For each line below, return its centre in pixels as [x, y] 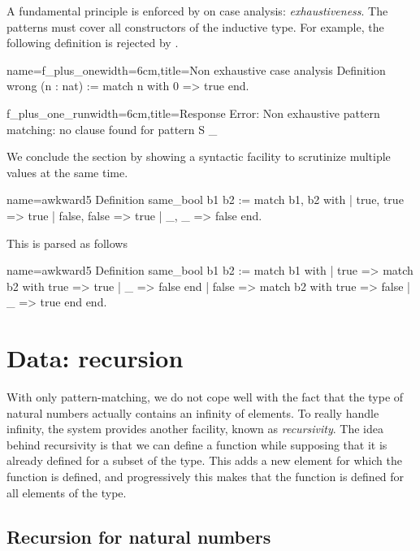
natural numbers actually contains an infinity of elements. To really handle [193, 412]
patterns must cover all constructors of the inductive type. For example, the [195, 26]
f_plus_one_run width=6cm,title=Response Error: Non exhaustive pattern [193, 113]
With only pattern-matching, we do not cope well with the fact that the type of [205, 397]
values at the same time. [67, 172]
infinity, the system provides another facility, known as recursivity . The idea [195, 429]
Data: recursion [95, 358]
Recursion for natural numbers [139, 536]
